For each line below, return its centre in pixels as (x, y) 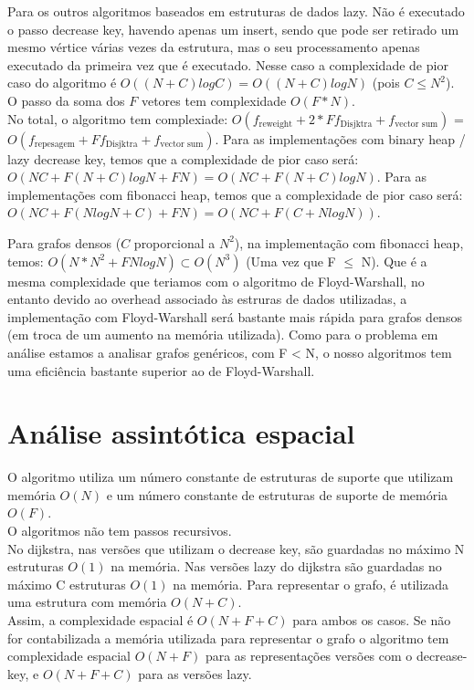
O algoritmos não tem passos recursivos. (120, 530)
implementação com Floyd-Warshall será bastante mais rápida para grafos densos (235, 316)
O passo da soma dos (66, 100)
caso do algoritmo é (62, 83)
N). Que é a (394, 261)
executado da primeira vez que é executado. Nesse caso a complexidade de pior (228, 64)
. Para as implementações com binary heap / (340, 138)
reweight (276, 125)
